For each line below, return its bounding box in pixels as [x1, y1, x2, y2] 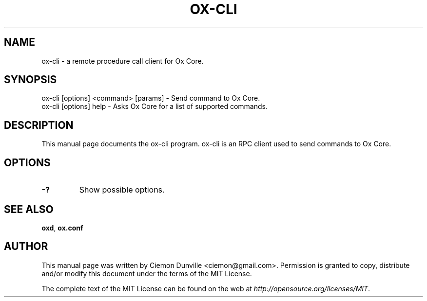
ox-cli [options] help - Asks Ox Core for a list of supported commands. [41, 102, 268, 111]
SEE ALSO [4, 203, 54, 215]
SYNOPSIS [4, 73, 57, 86]
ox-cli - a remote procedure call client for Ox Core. [41, 56, 204, 65]
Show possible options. [79, 185, 165, 195]
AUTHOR [4, 240, 48, 253]
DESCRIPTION [4, 119, 74, 131]
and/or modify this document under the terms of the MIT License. [41, 269, 252, 278]
